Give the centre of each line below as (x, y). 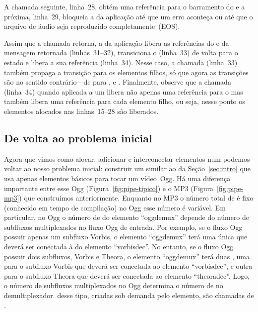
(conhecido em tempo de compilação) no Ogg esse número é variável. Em (115, 207)
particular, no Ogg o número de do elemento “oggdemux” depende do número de (127, 217)
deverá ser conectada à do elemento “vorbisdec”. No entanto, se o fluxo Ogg (119, 247)
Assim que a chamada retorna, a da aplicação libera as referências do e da (117, 43)
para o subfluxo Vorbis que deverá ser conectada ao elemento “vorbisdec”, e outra (128, 266)
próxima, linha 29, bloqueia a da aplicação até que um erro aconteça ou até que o (129, 16)
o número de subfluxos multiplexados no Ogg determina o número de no (114, 285)
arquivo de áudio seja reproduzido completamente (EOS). (92, 26)
